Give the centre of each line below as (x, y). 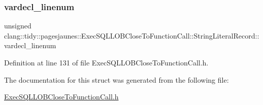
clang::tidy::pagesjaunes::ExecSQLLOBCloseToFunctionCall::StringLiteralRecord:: (132, 35)
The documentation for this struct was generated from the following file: (117, 79)
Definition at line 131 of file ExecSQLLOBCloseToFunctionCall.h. (106, 62)
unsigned (18, 26)
